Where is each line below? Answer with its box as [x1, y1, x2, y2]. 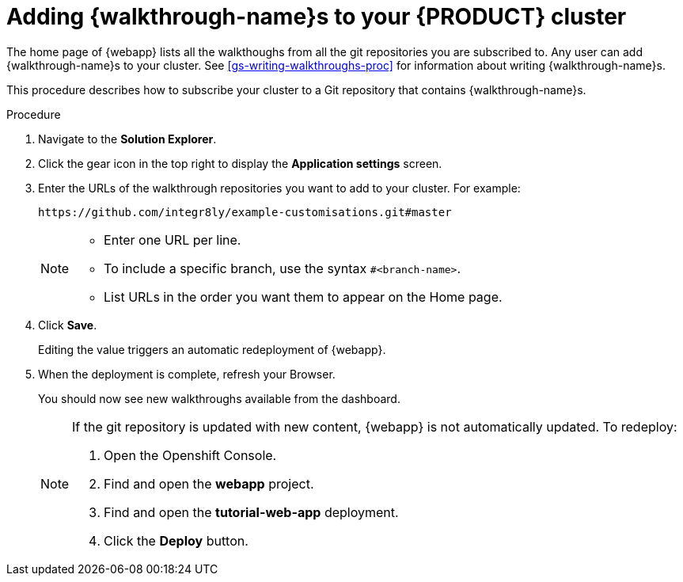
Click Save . [38, 318, 97, 332]
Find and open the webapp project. [104, 475, 314, 492]
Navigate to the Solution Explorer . [38, 131, 217, 146]
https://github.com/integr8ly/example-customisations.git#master [38, 205, 452, 219]
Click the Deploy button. [104, 532, 249, 549]
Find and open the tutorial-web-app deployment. [104, 504, 399, 520]
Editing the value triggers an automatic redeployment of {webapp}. [38, 342, 386, 356]
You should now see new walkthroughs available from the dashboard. [38, 391, 400, 405]
